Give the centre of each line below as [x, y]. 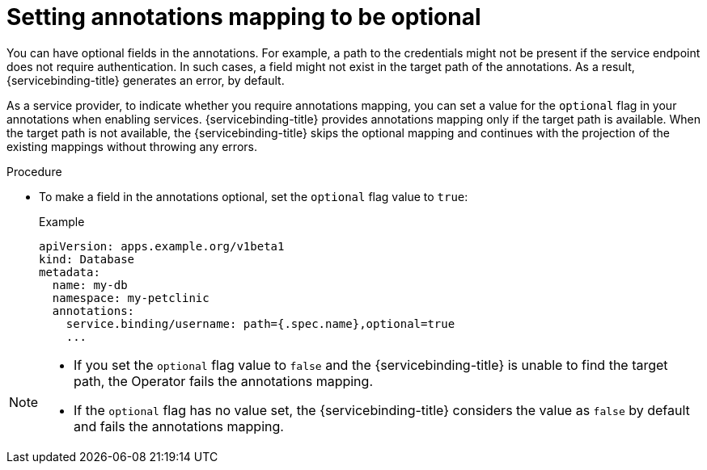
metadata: [70, 272]
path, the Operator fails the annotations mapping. [223, 381]
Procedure [34, 171]
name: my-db [90, 285]
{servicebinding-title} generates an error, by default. [146, 80]
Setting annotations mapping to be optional [244, 17]
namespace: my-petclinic [131, 298]
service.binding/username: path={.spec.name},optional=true [260, 323]
